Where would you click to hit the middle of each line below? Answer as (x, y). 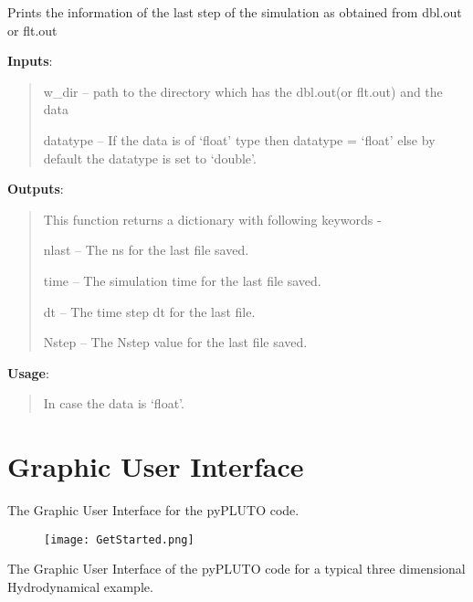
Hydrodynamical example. (80, 586)
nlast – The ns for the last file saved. (146, 250)
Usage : (28, 372)
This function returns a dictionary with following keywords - (212, 219)
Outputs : (36, 189)
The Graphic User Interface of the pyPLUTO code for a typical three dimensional (236, 569)
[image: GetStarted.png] (119, 539)
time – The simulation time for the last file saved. (182, 280)
